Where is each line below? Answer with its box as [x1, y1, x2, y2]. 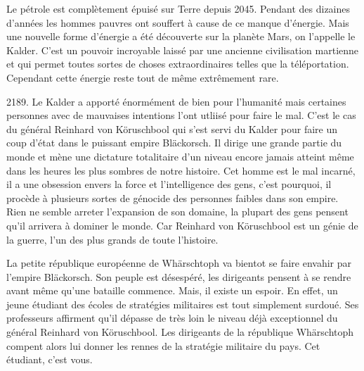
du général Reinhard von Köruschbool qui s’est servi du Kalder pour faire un [6, 121, 338, 136]
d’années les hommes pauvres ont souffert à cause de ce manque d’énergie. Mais [6, 15, 349, 30]
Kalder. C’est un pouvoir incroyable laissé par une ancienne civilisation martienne [6, 42, 359, 57]
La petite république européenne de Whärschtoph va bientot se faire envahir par [6, 256, 351, 270]
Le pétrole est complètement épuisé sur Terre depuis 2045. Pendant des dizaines [6, 1, 351, 15]
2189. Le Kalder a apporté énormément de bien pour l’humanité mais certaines [6, 94, 346, 108]
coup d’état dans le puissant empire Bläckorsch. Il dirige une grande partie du [6, 135, 342, 150]
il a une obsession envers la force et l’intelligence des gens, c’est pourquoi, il [6, 177, 332, 191]
